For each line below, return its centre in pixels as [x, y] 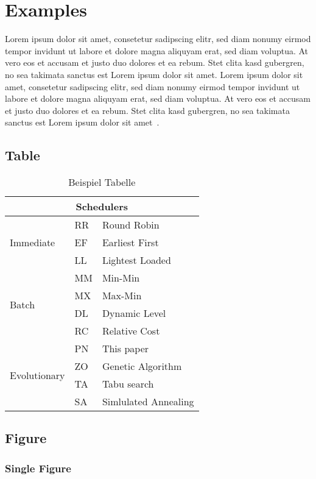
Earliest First [130, 243]
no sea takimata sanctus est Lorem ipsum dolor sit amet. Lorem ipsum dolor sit [154, 74]
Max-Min [122, 296]
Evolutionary [37, 375]
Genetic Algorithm [142, 366]
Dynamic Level [134, 313]
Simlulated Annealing [148, 402]
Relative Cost [131, 331]
